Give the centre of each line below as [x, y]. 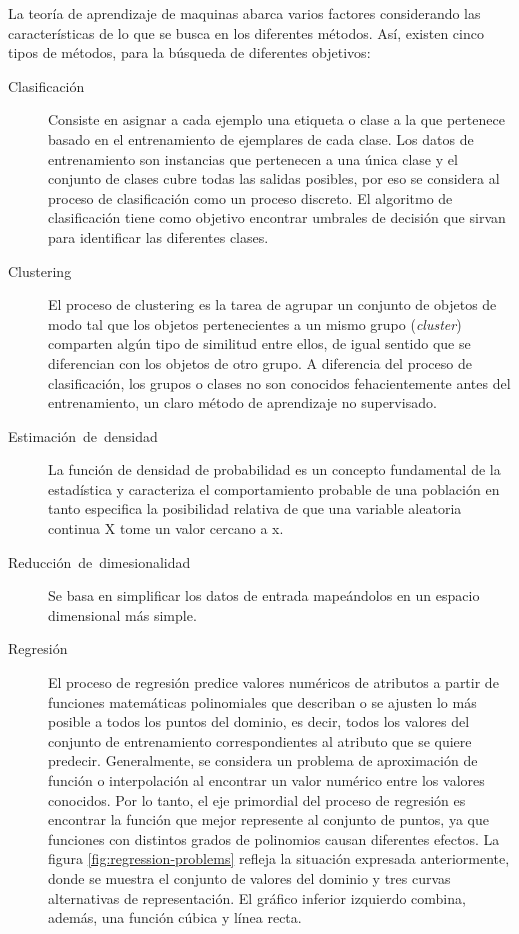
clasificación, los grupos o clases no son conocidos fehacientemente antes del [279, 382]
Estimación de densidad [83, 435]
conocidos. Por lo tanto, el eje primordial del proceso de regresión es [257, 799]
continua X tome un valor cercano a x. [166, 528]
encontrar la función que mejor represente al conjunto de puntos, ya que [268, 819]
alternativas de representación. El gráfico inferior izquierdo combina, [257, 897]
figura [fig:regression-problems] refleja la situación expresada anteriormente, [279, 858]
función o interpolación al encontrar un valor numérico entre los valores [266, 780]
